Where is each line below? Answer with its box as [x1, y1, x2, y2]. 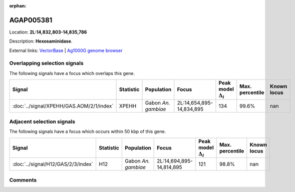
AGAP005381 [9, 15, 53, 24]
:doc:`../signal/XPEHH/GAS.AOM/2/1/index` [12, 102, 114, 109]
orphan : [9, 3, 27, 8]
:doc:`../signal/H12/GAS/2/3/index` [12, 160, 94, 167]
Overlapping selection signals [9, 60, 84, 67]
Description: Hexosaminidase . [9, 38, 73, 44]
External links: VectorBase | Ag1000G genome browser [9, 47, 123, 53]
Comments [9, 176, 37, 183]
